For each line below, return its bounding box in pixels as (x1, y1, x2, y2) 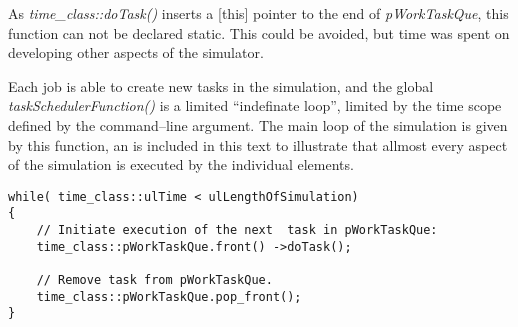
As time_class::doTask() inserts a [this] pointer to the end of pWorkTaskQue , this (8, 3, 509, 23)
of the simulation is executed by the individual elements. (8, 154, 354, 175)
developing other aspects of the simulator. (8, 42, 264, 63)
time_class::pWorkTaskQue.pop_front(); (36, 289, 302, 304)
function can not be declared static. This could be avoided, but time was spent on (8, 22, 510, 43)
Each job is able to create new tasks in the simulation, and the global (8, 75, 434, 96)
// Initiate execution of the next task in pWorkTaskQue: (36, 223, 438, 238)
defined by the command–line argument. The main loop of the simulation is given (8, 114, 508, 135)
